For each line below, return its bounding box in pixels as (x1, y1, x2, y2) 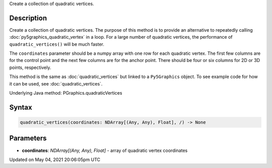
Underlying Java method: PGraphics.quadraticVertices (9, 90, 122, 96)
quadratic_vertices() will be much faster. (9, 41, 104, 47)
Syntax (9, 103, 32, 112)
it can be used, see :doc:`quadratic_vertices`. (9, 80, 103, 87)
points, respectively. (9, 64, 51, 70)
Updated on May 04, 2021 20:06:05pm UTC (9, 156, 101, 162)
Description (9, 14, 47, 22)
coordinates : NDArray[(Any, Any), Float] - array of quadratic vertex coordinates (22, 147, 188, 153)
